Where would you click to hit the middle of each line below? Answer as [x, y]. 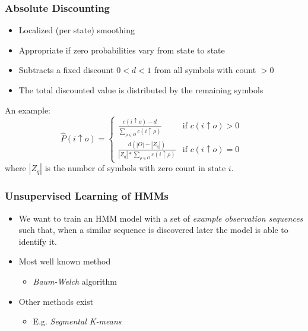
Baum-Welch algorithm [75, 281]
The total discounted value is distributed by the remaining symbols [141, 90]
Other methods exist [56, 301]
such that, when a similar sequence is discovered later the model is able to [153, 230]
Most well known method [65, 261]
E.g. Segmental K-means [77, 321]
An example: [28, 110]
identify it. [38, 241]
